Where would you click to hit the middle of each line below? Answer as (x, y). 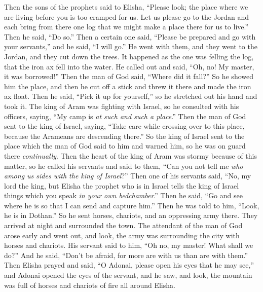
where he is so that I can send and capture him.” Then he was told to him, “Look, (132, 205)
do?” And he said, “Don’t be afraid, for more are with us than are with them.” (126, 255)
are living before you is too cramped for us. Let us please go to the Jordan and (127, 16)
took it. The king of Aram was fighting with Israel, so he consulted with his (122, 106)
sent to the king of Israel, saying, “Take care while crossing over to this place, (124, 126)
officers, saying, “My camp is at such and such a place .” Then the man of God (125, 116)
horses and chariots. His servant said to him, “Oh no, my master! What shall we (129, 245)
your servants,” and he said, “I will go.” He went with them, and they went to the (131, 46)
